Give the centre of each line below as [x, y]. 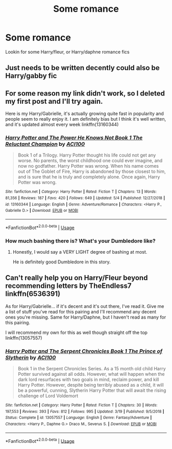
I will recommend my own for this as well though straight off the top [76, 332]
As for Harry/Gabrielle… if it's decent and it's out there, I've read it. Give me [85, 306]
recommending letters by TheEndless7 [68, 286]
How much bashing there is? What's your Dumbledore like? [81, 241]
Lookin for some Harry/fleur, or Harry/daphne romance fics [67, 52]
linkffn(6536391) [33, 294]
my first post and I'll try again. [54, 101]
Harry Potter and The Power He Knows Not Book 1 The [74, 138]
